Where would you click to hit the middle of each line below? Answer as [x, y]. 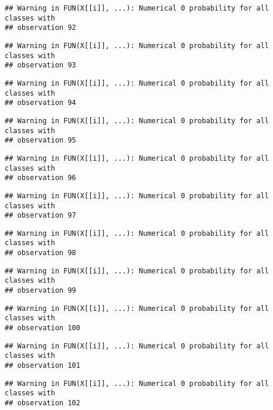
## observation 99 [40, 291]
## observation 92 [40, 28]
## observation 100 [42, 328]
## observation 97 [40, 216]
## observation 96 [40, 178]
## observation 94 [40, 103]
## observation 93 [40, 65]
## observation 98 [40, 253]
